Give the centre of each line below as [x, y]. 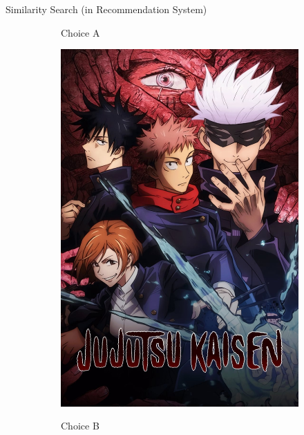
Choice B [80, 426]
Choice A [80, 32]
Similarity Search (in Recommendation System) [106, 9]
